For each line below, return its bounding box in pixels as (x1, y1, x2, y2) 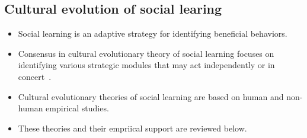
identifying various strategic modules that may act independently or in (18, 59, 275, 71)
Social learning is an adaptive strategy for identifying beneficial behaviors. (18, 27, 287, 40)
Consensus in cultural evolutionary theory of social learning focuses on (18, 47, 274, 59)
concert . (18, 70, 52, 82)
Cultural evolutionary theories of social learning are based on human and (18, 90, 284, 102)
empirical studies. (46, 102, 109, 114)
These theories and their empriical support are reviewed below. (18, 121, 247, 134)
